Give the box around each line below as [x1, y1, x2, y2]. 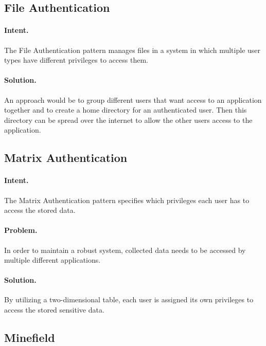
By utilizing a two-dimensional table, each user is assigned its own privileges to [4, 294, 254, 305]
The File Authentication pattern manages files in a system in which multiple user [4, 44, 261, 55]
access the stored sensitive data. [4, 304, 104, 315]
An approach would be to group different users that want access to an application [4, 94, 262, 105]
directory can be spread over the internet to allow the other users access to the [4, 114, 253, 125]
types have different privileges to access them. [4, 54, 148, 65]
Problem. [4, 225, 38, 235]
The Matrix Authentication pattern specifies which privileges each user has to [4, 194, 250, 205]
